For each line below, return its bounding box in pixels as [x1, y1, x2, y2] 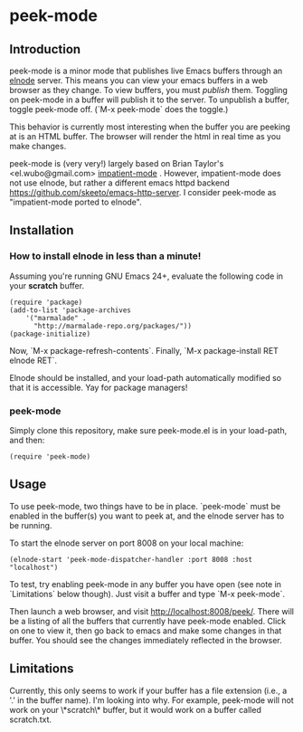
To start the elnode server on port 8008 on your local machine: [9, 537, 244, 548]
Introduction [9, 42, 81, 57]
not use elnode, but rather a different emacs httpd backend [9, 177, 230, 188]
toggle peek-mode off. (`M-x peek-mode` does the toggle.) [9, 104, 229, 114]
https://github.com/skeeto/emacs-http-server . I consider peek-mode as [9, 187, 277, 197]
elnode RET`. [9, 355, 57, 366]
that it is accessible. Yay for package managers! [9, 382, 188, 393]
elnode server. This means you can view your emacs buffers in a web [9, 75, 269, 86]
